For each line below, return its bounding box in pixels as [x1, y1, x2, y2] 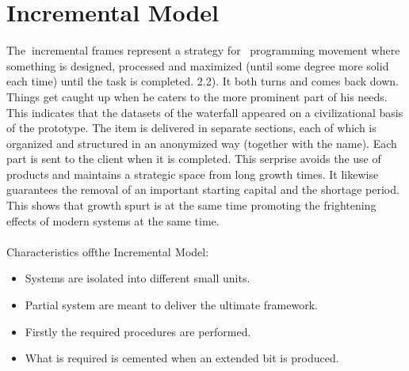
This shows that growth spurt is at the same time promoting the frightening [6, 197, 377, 214]
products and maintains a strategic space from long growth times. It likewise [6, 165, 379, 182]
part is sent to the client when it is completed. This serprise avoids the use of [6, 150, 381, 167]
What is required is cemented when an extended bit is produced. [25, 350, 339, 366]
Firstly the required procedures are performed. [25, 323, 251, 339]
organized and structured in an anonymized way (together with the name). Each [6, 134, 397, 151]
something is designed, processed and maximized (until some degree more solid [6, 57, 389, 74]
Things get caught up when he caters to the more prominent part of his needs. [6, 88, 388, 104]
